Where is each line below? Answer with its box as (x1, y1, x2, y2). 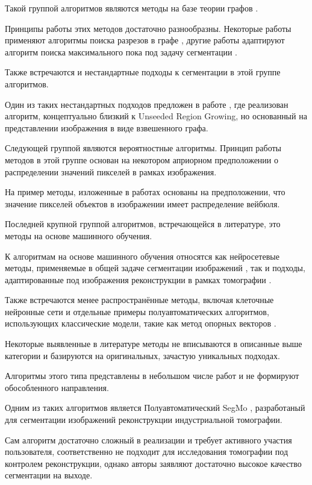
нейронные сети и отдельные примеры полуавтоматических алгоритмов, (5, 305, 269, 318)
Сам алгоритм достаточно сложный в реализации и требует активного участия (5, 433, 292, 446)
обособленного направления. (5, 381, 109, 393)
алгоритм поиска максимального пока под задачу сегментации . (5, 45, 237, 58)
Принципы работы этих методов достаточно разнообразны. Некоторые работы (5, 22, 292, 34)
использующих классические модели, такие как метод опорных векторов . (5, 317, 276, 330)
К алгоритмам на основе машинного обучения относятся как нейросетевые (5, 249, 279, 262)
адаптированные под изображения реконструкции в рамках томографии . (5, 273, 272, 286)
